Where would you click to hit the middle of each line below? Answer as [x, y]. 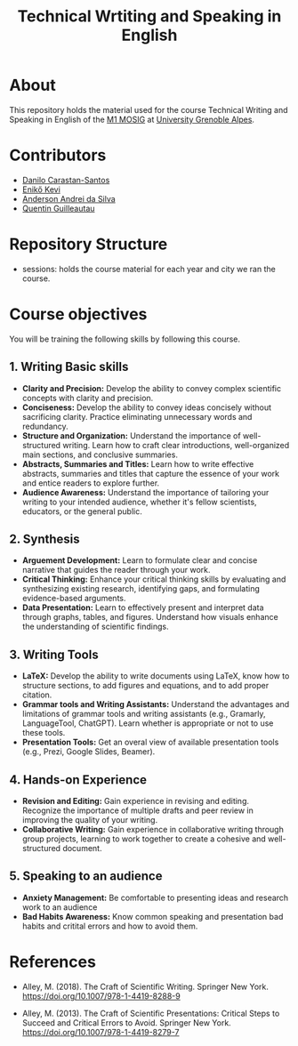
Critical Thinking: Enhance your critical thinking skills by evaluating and [154, 579]
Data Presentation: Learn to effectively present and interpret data [143, 607]
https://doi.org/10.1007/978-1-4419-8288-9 [101, 996]
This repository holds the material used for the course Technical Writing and [149, 109]
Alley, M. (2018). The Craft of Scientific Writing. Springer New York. [145, 986]
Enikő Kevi [41, 189]
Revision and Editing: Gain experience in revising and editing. [136, 801]
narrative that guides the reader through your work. [116, 570]
